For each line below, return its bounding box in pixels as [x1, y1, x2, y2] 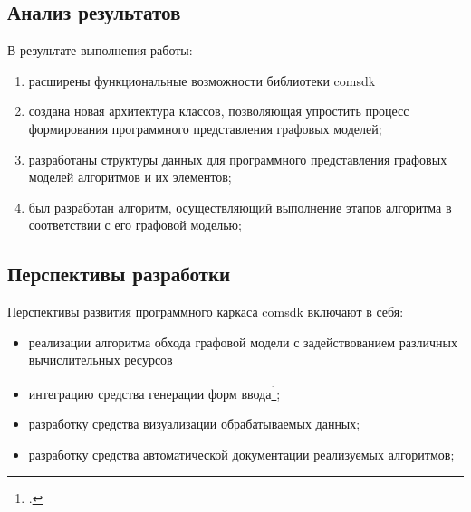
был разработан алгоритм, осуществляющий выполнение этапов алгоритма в [28, 197, 452, 216]
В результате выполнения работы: [7, 41, 193, 60]
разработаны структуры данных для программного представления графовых [28, 149, 447, 168]
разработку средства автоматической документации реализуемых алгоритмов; [28, 444, 455, 463]
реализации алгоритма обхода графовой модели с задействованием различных [28, 332, 457, 351]
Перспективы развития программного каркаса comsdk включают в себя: [7, 302, 404, 321]
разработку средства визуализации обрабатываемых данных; [28, 414, 360, 433]
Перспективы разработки [7, 260, 231, 288]
